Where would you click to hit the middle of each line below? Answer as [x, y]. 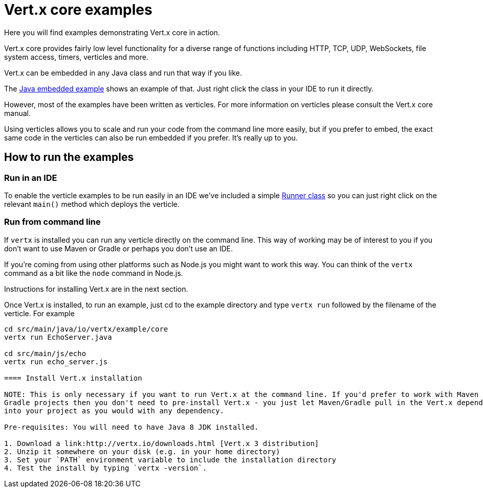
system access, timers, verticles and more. [76, 57]
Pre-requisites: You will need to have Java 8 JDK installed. [131, 427]
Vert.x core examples [78, 10]
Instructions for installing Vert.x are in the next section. [96, 289]
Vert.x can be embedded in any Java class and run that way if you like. [123, 73]
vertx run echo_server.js [56, 361]
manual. [17, 113]
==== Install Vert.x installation [73, 378]
